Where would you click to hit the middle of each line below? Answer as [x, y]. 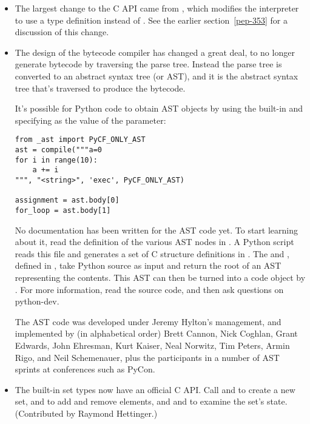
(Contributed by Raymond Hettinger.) [86, 413]
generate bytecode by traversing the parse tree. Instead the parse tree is [148, 64]
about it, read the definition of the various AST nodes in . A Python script [154, 242]
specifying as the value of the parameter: [90, 120]
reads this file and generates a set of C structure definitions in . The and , [152, 253]
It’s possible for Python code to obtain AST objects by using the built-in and [159, 108]
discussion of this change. [62, 32]
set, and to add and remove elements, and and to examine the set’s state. [151, 401]
